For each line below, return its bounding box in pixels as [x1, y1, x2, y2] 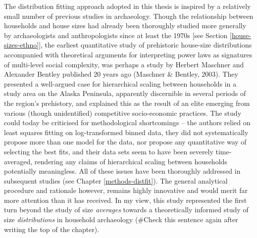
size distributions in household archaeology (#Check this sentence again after [4, 214, 238, 225]
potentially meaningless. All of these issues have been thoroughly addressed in [4, 166, 241, 176]
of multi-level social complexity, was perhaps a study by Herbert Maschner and [4, 59, 244, 69]
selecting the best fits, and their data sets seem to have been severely [4, 146, 213, 156]
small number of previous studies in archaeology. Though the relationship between [4, 10, 254, 21]
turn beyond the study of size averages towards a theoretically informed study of [4, 204, 249, 215]
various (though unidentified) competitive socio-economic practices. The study [4, 107, 242, 118]
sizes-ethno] [4, 40, 39, 50]
